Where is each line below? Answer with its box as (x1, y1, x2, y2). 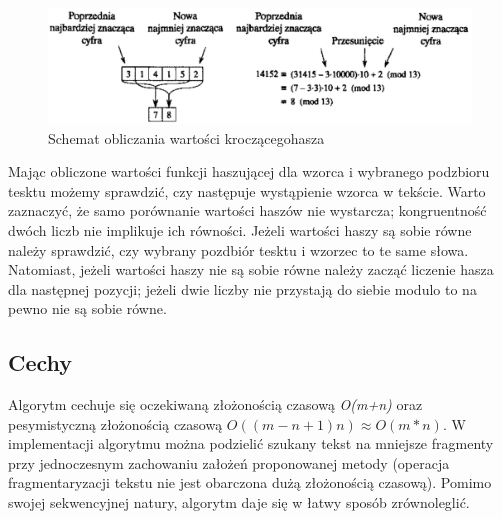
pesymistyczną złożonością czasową (8, 413, 223, 434)
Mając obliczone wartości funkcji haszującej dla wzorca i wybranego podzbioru (8, 161, 490, 182)
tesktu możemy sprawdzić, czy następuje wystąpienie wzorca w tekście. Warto (8, 180, 486, 201)
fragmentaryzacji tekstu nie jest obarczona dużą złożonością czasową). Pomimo (8, 472, 492, 493)
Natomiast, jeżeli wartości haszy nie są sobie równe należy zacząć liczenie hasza (8, 259, 494, 280)
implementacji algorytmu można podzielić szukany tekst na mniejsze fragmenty (8, 433, 494, 454)
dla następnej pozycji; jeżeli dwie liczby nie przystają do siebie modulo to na (8, 278, 477, 299)
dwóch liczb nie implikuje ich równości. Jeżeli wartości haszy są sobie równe (8, 219, 472, 240)
